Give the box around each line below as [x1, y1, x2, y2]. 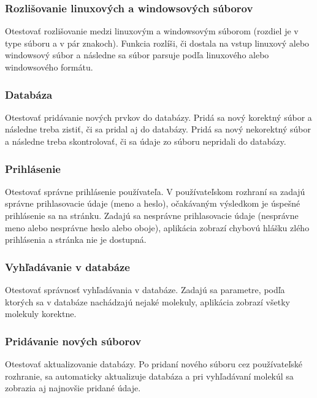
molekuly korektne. [5, 307, 77, 320]
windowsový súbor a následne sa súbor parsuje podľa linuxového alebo [5, 48, 269, 61]
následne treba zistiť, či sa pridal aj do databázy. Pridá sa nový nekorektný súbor [5, 123, 311, 136]
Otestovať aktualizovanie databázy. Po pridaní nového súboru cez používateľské [5, 358, 303, 370]
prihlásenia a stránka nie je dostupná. [5, 233, 147, 246]
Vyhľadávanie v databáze [5, 259, 130, 274]
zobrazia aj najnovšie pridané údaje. [5, 381, 141, 394]
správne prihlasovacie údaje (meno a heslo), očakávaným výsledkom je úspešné [5, 197, 300, 210]
